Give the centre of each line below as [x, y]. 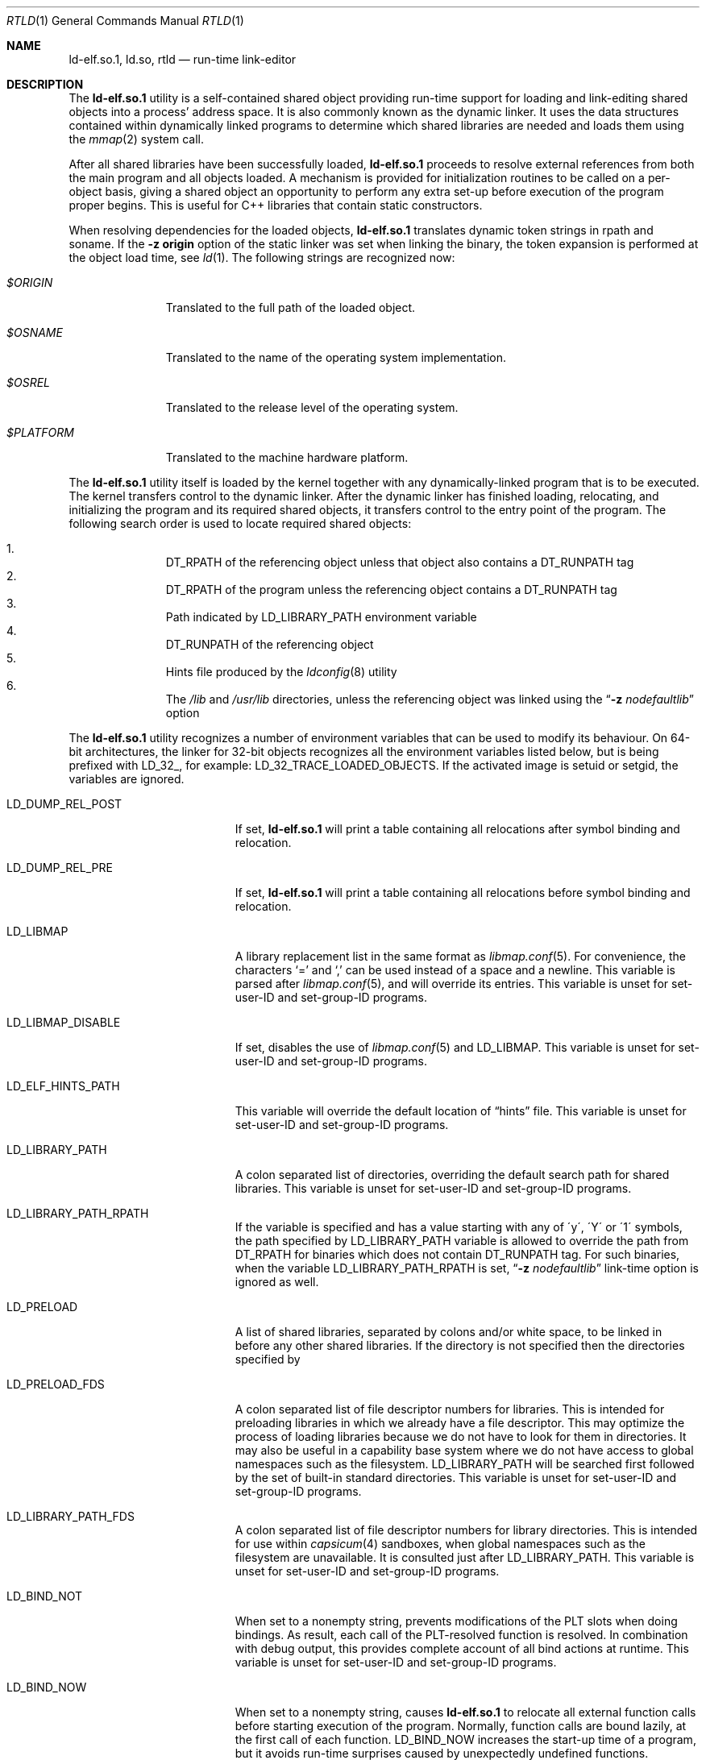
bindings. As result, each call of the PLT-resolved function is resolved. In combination [461, 1635]
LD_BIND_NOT [45, 1596]
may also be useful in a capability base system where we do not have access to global [464, 1450]
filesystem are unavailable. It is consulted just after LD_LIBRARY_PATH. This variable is [465, 1557]
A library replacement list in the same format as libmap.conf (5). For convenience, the [460, 956]
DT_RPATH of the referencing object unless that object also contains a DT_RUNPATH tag [400, 562]
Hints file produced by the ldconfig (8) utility [281, 672]
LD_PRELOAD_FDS [56, 1384]
